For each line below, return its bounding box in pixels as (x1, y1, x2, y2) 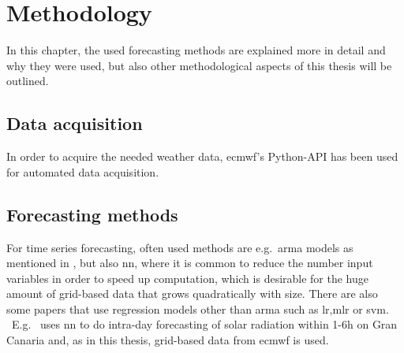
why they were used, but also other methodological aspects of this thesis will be (6, 57, 392, 73)
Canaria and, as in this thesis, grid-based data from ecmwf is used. (6, 332, 329, 348)
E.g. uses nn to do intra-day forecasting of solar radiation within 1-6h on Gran (11, 316, 398, 333)
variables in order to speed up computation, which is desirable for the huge (6, 269, 369, 286)
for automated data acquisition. (6, 163, 159, 180)
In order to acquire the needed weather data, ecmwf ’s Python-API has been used (6, 148, 398, 165)
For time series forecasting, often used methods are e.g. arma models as (6, 239, 353, 255)
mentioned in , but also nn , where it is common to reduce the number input (6, 255, 373, 271)
